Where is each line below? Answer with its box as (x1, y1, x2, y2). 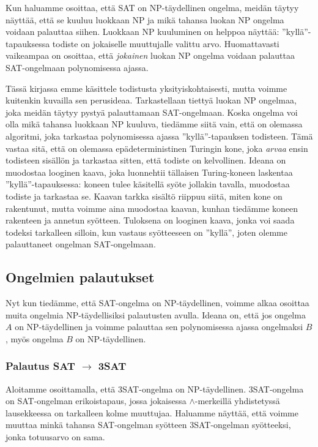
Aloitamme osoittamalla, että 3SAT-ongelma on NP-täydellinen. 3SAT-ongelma (6, 382, 304, 395)
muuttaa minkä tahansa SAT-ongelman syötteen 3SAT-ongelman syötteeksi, (6, 418, 291, 431)
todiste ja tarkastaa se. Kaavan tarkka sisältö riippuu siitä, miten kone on (6, 189, 283, 202)
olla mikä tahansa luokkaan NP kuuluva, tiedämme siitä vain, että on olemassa (6, 118, 303, 130)
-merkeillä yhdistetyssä (194, 394, 280, 407)
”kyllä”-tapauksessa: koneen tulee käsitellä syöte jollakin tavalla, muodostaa (6, 178, 290, 190)
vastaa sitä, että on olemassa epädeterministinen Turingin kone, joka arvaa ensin (6, 141, 308, 154)
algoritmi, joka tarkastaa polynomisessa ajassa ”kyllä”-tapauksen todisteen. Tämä (6, 129, 313, 142)
